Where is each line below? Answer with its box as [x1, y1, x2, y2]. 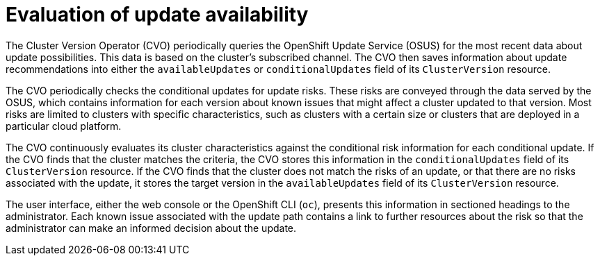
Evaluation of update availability [6, 3, 309, 26]
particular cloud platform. [6, 119, 122, 132]
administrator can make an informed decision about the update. [6, 221, 297, 234]
